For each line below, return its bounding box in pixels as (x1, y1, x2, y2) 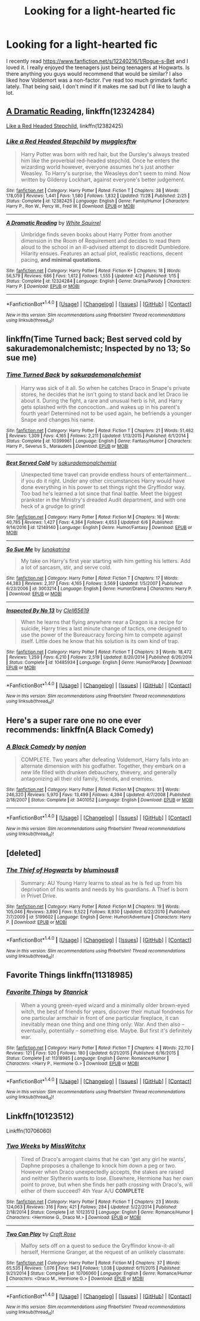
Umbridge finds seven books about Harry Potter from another (20, 231, 173, 238)
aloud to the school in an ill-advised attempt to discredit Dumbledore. (20, 243, 191, 251)
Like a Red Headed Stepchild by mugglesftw (6, 137, 137, 146)
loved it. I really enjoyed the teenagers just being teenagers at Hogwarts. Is (6, 64, 190, 71)
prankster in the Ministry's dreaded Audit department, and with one (20, 496, 186, 503)
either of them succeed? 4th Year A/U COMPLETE (20, 1187, 145, 1194)
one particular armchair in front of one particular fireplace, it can (20, 1014, 179, 1021)
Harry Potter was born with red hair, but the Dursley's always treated (20, 151, 189, 158)
